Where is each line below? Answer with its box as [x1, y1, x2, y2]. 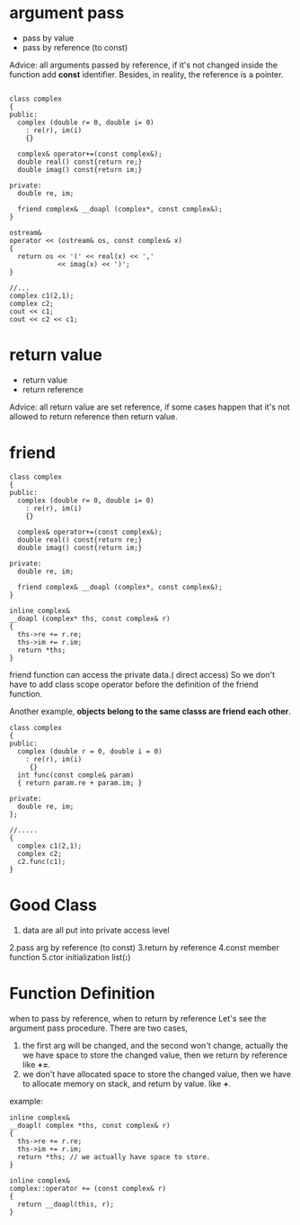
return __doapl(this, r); [17, 1200, 115, 1209]
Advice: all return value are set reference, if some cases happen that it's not [9, 401, 290, 412]
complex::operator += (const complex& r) [9, 1184, 167, 1193]
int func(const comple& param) [17, 770, 135, 779]
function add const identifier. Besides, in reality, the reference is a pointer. [9, 68, 284, 79]
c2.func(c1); [17, 857, 66, 866]
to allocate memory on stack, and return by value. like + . [22, 1078, 232, 1089]
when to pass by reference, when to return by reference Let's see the [9, 1013, 267, 1023]
